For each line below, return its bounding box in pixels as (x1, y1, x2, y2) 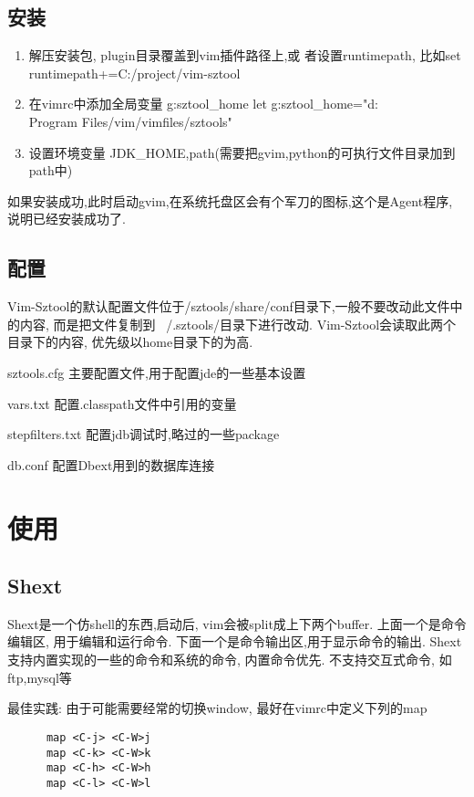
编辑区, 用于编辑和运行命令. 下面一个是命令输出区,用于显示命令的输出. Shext (7, 632, 462, 651)
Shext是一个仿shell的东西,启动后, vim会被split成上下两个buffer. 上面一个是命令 (7, 613, 467, 633)
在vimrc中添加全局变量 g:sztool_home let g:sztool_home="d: (28, 94, 378, 113)
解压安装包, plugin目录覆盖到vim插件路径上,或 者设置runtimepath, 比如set (28, 46, 461, 65)
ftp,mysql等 (7, 667, 72, 687)
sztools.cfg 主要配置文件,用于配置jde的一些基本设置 (7, 362, 306, 382)
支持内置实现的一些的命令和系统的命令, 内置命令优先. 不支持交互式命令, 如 (7, 650, 452, 669)
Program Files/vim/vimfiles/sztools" (28, 111, 232, 131)
